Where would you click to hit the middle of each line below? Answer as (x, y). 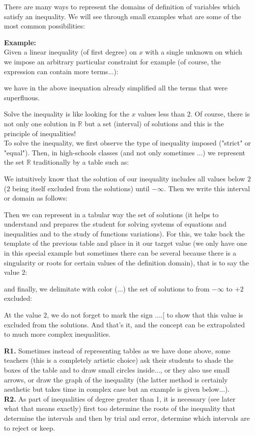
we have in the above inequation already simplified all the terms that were (116, 88)
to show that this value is (205, 315)
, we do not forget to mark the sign (100, 315)
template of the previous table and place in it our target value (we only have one (126, 243)
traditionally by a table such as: (81, 162)
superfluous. (22, 97)
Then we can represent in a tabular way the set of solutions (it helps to (111, 214)
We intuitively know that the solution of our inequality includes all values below (125, 178)
